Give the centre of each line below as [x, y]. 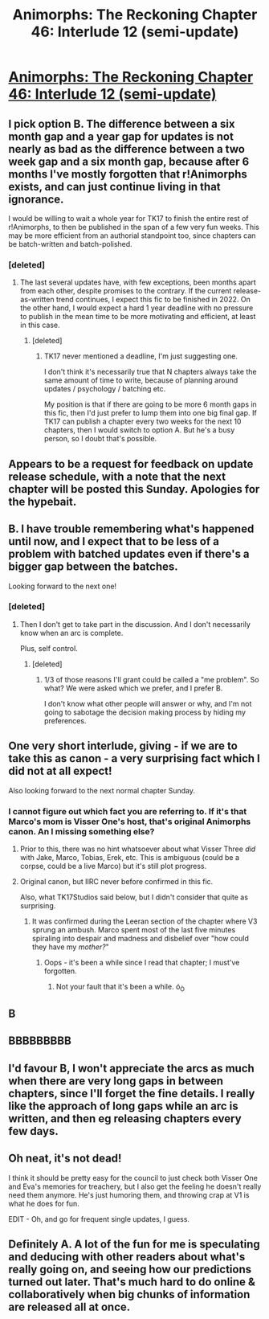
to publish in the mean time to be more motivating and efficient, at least [138, 317]
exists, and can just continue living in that [114, 186]
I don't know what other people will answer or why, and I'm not [148, 703]
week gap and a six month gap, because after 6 [129, 161]
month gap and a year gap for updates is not [121, 136]
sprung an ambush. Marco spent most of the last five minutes [134, 929]
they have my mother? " [71, 947]
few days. [33, 1131]
